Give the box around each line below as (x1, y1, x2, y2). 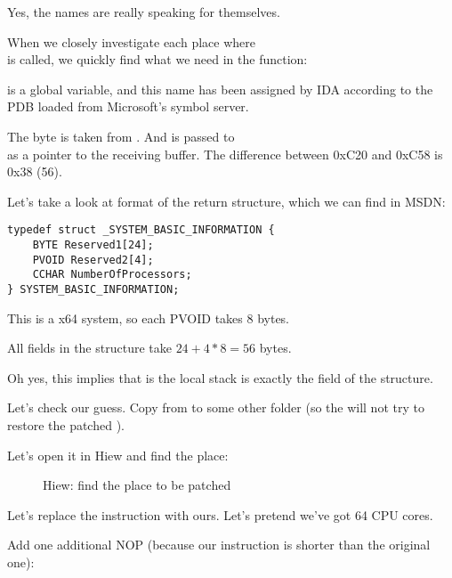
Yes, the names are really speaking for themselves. (7, 3, 280, 20)
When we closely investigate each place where (7, 32, 255, 51)
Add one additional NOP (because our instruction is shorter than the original (7, 535, 431, 554)
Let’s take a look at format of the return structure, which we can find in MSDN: (7, 191, 446, 210)
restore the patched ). (7, 416, 125, 434)
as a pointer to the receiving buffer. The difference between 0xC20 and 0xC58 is (7, 144, 443, 163)
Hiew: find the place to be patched (43, 476, 231, 494)
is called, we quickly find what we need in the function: (7, 50, 308, 69)
